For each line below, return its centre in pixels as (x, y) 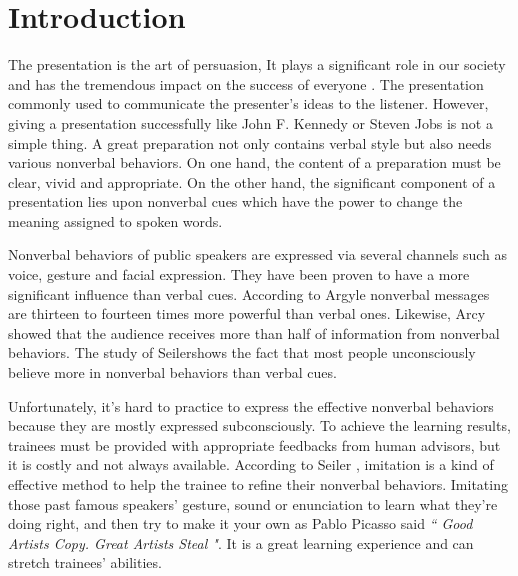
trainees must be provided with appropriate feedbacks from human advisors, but (254, 444)
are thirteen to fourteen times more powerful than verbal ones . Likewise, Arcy (247, 313)
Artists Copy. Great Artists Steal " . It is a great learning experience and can (241, 542)
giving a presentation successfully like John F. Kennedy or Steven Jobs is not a (250, 122)
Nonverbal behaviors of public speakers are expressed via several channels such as (258, 254)
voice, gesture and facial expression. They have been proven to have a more (239, 274)
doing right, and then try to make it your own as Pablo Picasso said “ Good (240, 523)
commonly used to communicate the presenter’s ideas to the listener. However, (248, 103)
